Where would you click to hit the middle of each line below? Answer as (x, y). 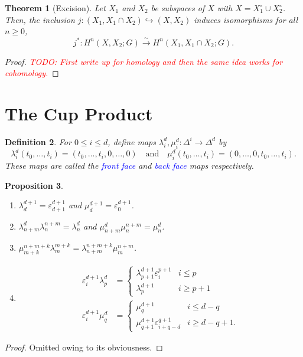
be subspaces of (178, 8)
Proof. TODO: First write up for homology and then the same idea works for (144, 61)
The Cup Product (79, 113)
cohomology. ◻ (32, 73)
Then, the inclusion (40, 19)
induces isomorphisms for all (246, 19)
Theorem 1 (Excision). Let (55, 8)
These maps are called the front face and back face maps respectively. (129, 165)
